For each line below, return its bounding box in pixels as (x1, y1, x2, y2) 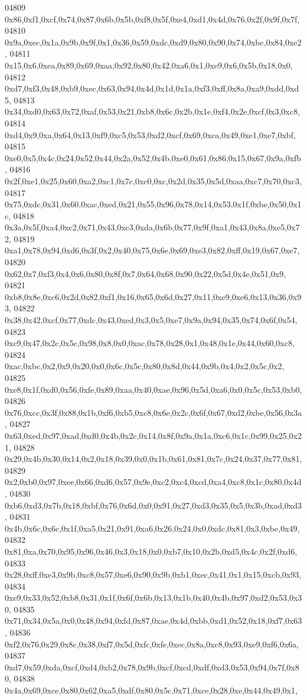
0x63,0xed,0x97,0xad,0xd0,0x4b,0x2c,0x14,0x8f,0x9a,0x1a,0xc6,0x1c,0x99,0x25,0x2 (5, 429, 302, 441)
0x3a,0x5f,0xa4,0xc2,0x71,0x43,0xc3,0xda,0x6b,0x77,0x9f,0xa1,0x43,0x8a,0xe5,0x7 (5, 221, 300, 233)
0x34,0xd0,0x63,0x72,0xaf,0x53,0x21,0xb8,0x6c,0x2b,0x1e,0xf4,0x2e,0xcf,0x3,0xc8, (5, 105, 300, 118)
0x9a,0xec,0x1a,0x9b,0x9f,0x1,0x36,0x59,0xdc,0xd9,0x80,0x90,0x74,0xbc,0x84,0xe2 (5, 35, 302, 48)
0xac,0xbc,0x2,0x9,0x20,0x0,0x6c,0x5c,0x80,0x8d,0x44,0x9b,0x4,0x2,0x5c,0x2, (5, 360, 285, 372)
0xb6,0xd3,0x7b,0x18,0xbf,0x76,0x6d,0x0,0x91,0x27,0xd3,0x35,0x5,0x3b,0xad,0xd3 (5, 499, 302, 511)
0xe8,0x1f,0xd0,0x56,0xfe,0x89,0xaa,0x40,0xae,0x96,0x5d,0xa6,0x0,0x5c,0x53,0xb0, (5, 383, 302, 395)
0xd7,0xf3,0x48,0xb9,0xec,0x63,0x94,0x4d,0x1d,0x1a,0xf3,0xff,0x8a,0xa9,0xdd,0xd (5, 82, 299, 95)
